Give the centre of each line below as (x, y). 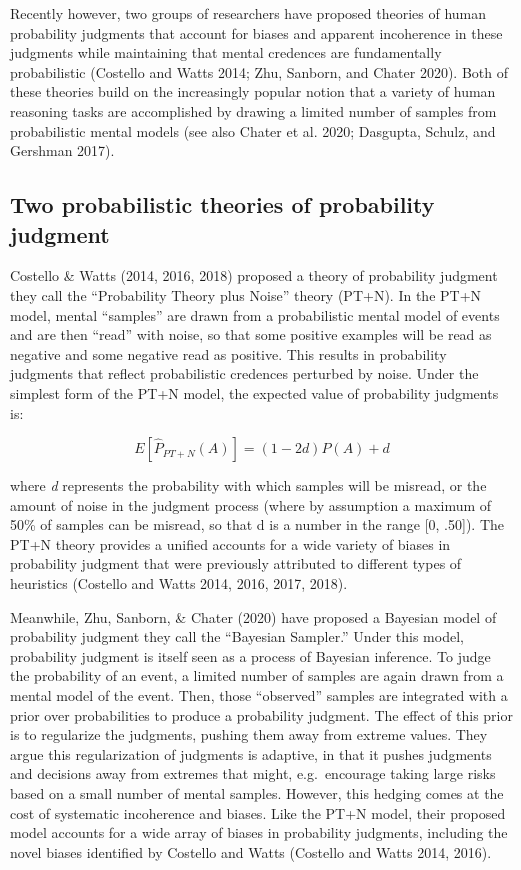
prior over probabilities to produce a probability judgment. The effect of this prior (261, 714)
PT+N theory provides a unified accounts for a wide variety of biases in (230, 543)
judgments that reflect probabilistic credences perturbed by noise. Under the (244, 373)
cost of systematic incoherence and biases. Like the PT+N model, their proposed (258, 812)
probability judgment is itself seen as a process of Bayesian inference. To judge (250, 655)
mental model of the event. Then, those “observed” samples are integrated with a (259, 695)
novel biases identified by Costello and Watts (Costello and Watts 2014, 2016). (251, 851)
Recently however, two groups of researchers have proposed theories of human (248, 13)
